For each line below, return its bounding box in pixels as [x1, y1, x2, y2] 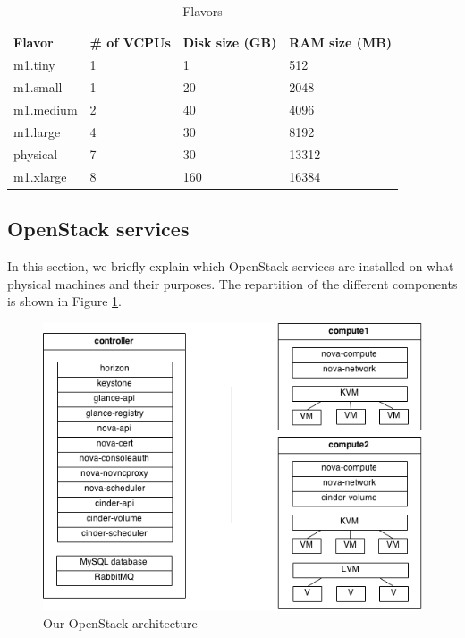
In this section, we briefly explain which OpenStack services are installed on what [7, 256, 454, 275]
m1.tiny [13, 55, 55, 74]
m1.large [13, 122, 61, 140]
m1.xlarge [13, 166, 67, 185]
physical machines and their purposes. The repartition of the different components [7, 274, 458, 293]
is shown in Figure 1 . [7, 292, 122, 310]
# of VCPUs [89, 32, 171, 51]
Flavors [182, 2, 223, 20]
